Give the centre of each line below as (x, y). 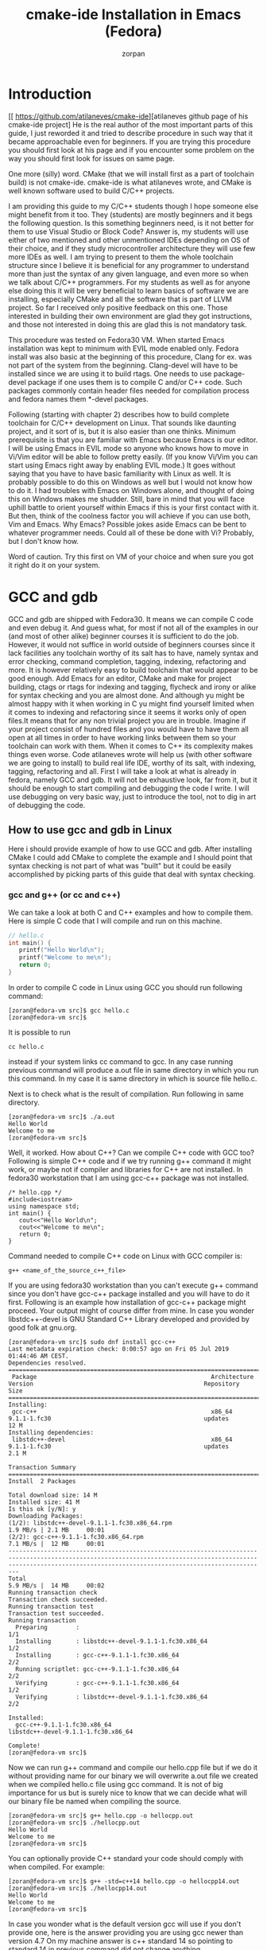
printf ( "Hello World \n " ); (62, 950)
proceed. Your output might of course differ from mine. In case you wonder (131, 1311)
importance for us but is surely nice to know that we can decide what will (128, 1793)
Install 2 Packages (43, 1481)
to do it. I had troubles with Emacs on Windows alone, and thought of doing (132, 490)
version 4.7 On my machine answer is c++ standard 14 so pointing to (120, 1940)
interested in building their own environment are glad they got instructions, (130, 316)
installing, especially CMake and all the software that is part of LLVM (120, 299)
